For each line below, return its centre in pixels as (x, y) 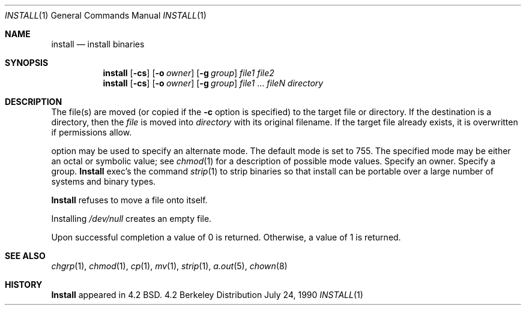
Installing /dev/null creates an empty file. (131, 219)
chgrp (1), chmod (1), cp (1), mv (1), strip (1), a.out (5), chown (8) (169, 266)
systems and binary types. (104, 181)
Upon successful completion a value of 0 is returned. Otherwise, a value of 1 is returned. (226, 237)
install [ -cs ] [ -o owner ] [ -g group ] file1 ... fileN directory (213, 83)
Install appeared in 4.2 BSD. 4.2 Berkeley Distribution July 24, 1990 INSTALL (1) (207, 295)
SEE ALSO (25, 256)
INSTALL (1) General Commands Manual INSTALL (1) (106, 15)
